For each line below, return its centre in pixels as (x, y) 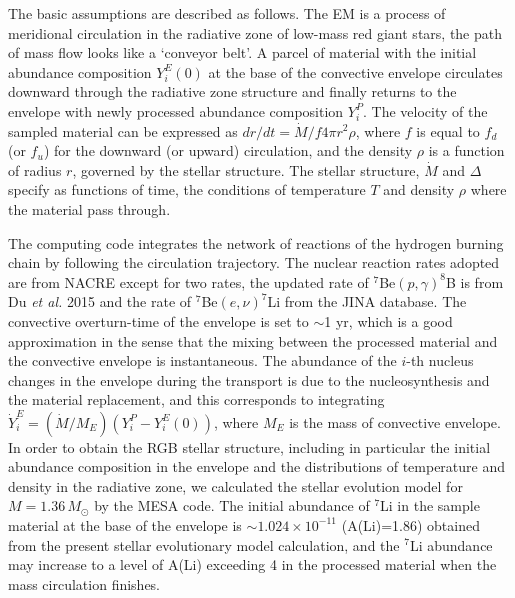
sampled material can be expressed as (123, 130)
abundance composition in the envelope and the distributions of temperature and (257, 466)
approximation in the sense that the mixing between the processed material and (253, 340)
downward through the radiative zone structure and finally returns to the (232, 91)
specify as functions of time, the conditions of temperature (187, 189)
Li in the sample (430, 505)
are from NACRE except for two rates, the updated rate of (188, 281)
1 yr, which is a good (388, 320)
